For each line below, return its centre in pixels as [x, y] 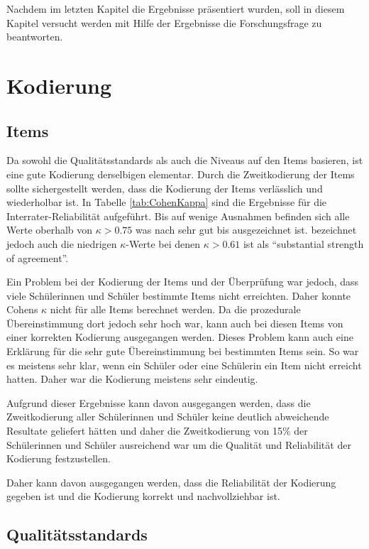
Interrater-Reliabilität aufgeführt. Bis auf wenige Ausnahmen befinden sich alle [178, 216]
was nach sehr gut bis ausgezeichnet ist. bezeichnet [246, 230]
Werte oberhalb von [50, 230]
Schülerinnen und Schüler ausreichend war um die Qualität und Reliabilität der [179, 444]
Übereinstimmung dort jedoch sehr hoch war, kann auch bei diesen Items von [175, 323]
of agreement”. [38, 257]
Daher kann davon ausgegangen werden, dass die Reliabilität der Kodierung [171, 482]
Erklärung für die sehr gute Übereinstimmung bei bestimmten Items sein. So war [183, 351]
